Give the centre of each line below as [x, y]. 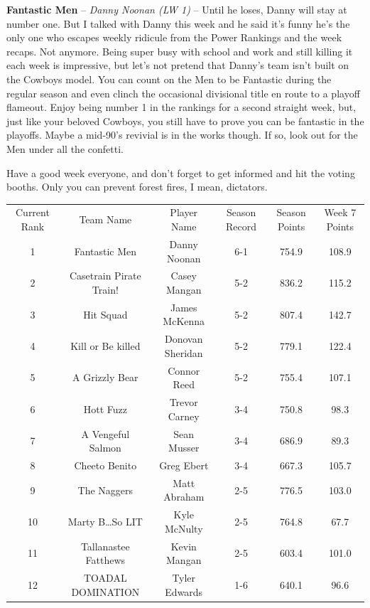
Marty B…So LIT [105, 522]
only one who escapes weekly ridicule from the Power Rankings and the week [174, 37]
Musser [184, 448]
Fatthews [105, 560]
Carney [184, 416]
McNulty [184, 528]
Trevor [184, 402]
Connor [184, 370]
